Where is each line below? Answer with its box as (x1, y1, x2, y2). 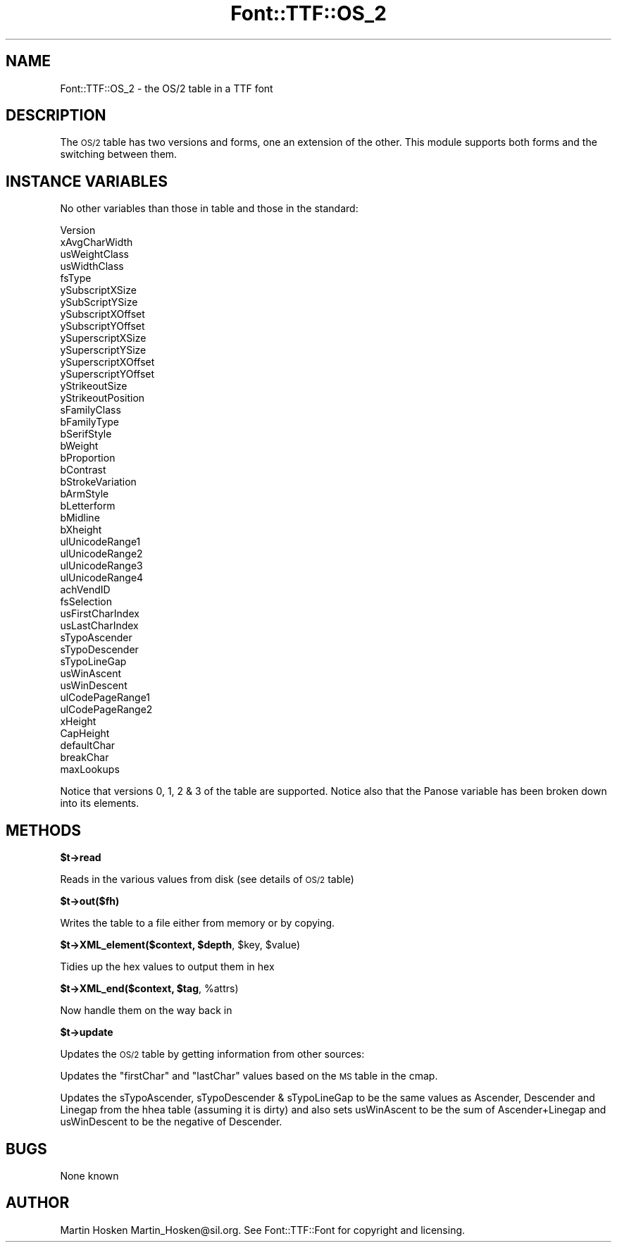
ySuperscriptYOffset (60, 368, 155, 381)
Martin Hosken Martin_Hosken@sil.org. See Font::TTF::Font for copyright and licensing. (60, 1223, 466, 1236)
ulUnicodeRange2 (60, 548, 143, 560)
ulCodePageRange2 (60, 703, 153, 716)
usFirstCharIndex (60, 607, 139, 620)
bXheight (60, 524, 102, 536)
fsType (60, 272, 92, 285)
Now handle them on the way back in (60, 1004, 232, 1017)
